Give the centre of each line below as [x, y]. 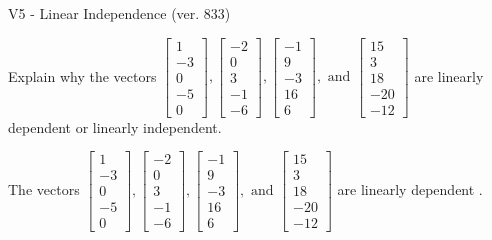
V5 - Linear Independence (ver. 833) [119, 13]
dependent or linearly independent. [115, 126]
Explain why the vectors [82, 75]
